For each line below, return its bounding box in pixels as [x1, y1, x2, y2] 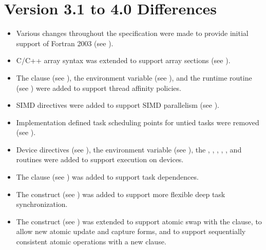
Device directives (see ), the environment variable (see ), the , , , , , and [16, 144, 242, 155]
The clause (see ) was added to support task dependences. [16, 171, 199, 182]
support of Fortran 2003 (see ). [16, 37, 113, 48]
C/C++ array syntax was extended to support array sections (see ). [16, 55, 231, 66]
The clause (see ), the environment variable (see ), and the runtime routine [16, 72, 252, 83]
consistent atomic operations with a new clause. [16, 236, 166, 247]
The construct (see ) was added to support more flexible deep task [16, 188, 225, 199]
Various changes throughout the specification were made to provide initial [16, 28, 249, 39]
